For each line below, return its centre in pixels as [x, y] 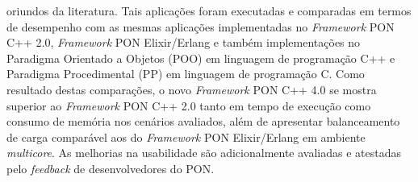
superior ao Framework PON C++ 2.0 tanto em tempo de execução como [189, 105]
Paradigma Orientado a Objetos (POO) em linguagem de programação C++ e [201, 58]
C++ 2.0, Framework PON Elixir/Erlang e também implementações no [184, 42]
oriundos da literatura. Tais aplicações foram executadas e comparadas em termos [209, 10]
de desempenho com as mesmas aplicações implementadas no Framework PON [201, 26]
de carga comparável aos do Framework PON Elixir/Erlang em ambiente [186, 136]
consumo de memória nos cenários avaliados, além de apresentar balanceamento [203, 121]
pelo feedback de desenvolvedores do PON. [111, 168]
